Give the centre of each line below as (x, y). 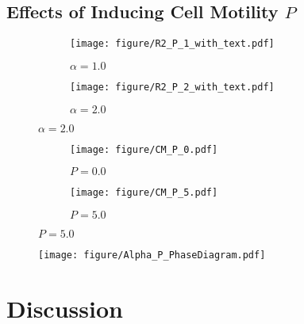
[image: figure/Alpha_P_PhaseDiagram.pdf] (152, 255)
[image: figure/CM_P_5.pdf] (144, 193)
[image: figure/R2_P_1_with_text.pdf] (172, 44)
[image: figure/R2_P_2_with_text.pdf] (172, 87)
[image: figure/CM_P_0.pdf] (144, 149)
